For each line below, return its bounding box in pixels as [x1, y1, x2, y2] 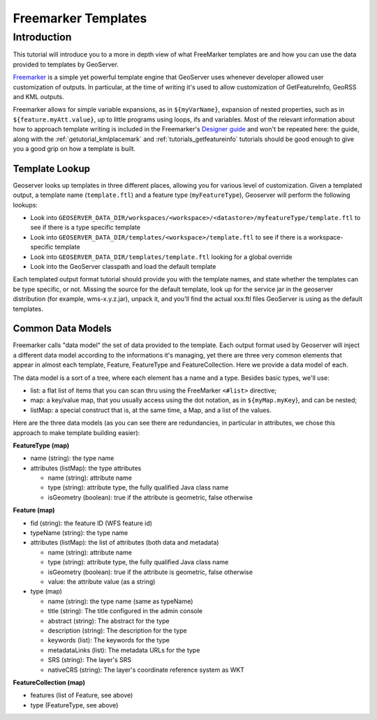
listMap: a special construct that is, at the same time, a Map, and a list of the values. [30, 406, 272, 414]
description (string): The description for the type [47, 626, 188, 635]
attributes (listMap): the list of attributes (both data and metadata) [30, 538, 219, 547]
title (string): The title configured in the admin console [47, 607, 202, 615]
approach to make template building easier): [13, 428, 140, 436]
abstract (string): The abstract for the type [47, 617, 170, 625]
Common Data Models [13, 323, 112, 335]
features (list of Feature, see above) [30, 691, 133, 700]
